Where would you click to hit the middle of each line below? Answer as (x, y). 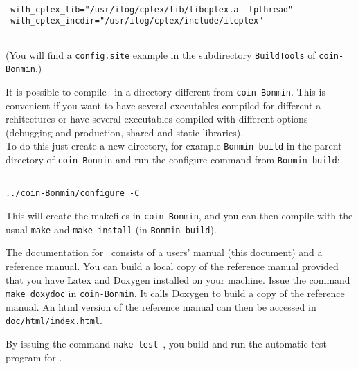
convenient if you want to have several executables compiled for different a (163, 105)
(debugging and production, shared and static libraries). (125, 132)
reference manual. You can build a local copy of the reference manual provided (172, 265)
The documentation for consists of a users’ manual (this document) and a (164, 252)
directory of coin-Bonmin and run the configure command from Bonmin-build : (173, 160)
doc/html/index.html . (54, 320)
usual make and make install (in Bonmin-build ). (111, 229)
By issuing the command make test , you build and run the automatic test (166, 343)
